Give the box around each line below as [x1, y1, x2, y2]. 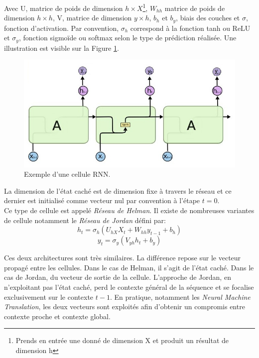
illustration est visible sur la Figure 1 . [4, 42, 119, 53]
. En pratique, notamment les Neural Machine [110, 291, 251, 302]
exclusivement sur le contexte [4, 291, 94, 302]
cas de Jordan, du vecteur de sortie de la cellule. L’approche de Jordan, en [4, 272, 231, 282]
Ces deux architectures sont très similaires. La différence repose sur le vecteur [4, 252, 241, 263]
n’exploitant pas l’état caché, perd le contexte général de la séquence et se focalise [4, 281, 254, 292]
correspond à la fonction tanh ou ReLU [130, 22, 251, 33]
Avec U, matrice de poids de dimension [4, 2, 123, 13]
